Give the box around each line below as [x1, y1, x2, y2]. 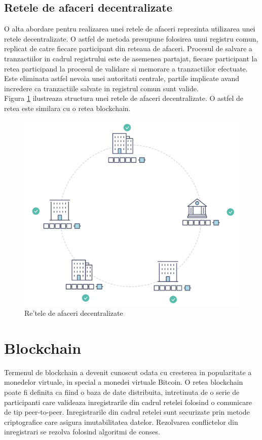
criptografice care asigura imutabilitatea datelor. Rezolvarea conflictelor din [4, 416, 238, 427]
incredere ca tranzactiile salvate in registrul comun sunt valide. [4, 83, 199, 93]
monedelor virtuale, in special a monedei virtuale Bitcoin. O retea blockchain [4, 377, 243, 387]
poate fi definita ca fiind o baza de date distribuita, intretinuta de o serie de [4, 387, 240, 397]
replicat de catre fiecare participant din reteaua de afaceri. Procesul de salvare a [4, 43, 252, 54]
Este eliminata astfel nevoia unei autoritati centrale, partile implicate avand [4, 73, 240, 84]
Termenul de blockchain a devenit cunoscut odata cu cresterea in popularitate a [4, 366, 252, 377]
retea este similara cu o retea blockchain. [4, 102, 131, 113]
